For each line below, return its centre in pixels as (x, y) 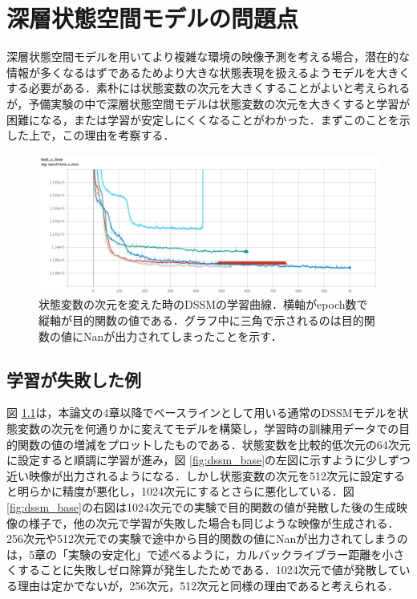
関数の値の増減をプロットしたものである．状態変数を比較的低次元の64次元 (214, 444)
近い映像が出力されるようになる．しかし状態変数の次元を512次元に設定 (194, 475)
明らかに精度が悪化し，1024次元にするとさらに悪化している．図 (186, 491)
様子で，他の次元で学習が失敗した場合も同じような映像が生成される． (214, 522)
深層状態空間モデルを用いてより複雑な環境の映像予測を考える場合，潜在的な (208, 57)
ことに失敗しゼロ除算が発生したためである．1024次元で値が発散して (219, 570)
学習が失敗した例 (74, 379)
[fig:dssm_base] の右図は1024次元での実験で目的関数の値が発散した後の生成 (201, 506)
